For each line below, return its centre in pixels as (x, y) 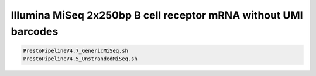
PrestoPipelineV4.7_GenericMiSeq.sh (76, 50)
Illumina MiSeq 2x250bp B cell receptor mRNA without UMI (157, 15)
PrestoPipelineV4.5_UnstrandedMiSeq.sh (80, 59)
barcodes (35, 31)
